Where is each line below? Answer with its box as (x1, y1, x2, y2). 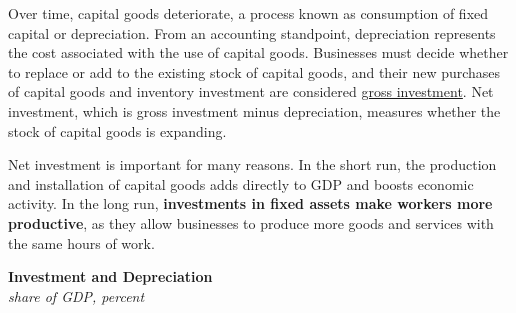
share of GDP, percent (8, 285, 145, 306)
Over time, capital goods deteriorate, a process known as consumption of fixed (8, 3, 489, 23)
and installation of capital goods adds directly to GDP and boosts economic (8, 173, 474, 194)
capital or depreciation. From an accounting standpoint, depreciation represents (8, 22, 496, 43)
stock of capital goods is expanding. (8, 120, 227, 141)
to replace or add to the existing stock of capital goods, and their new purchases (8, 61, 501, 82)
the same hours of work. (8, 232, 155, 253)
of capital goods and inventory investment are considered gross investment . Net (8, 81, 494, 102)
